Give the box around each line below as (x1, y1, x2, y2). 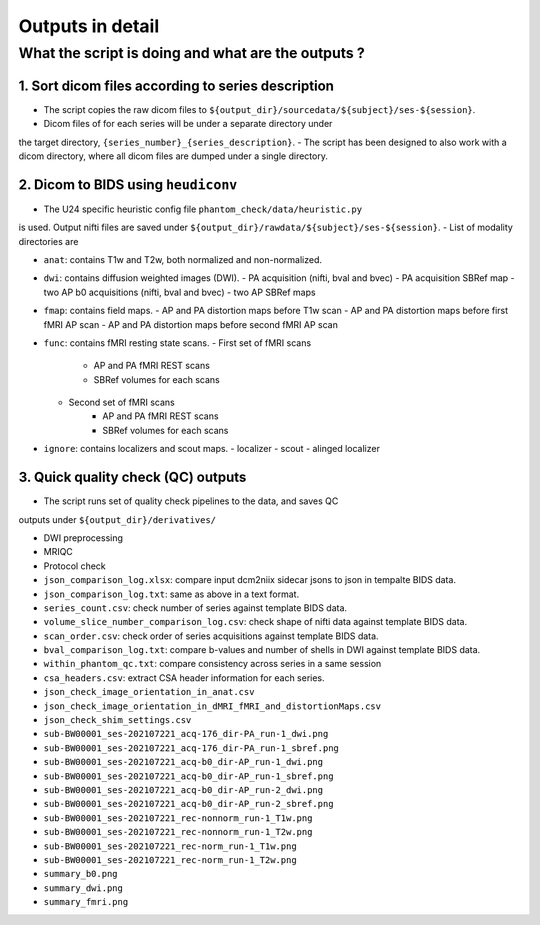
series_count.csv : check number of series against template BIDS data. (43, 601, 348, 614)
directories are (18, 235, 79, 247)
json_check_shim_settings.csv (43, 715, 192, 726)
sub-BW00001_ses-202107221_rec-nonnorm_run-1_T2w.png (43, 826, 313, 838)
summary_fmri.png (43, 896, 129, 908)
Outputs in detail (18, 15, 160, 37)
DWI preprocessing (43, 531, 124, 544)
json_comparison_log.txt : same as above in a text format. (43, 588, 300, 600)
